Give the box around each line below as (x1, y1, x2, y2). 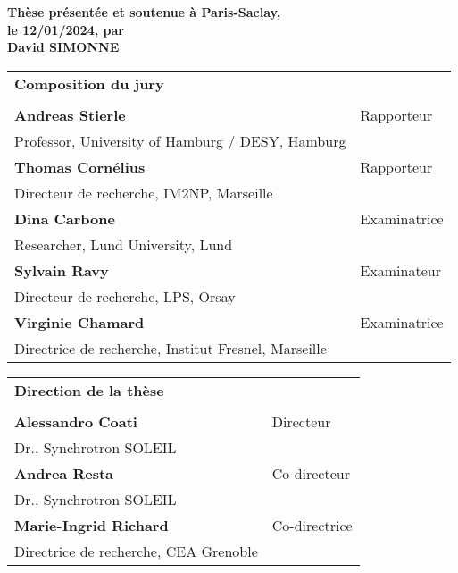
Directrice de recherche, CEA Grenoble (14, 540, 258, 561)
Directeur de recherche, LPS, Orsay (14, 285, 236, 307)
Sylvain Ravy (14, 259, 109, 281)
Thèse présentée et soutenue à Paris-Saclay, (7, 3, 281, 21)
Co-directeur (271, 462, 350, 484)
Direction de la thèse (14, 379, 164, 400)
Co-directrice (271, 514, 353, 535)
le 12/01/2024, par (7, 20, 124, 38)
